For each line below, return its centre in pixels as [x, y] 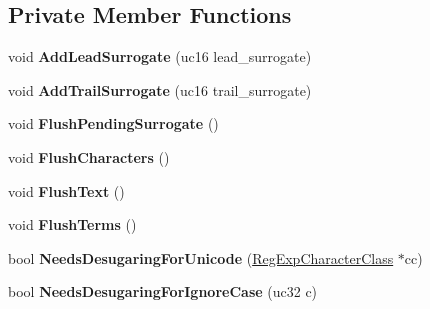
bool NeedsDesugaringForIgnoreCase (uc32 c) [163, 291]
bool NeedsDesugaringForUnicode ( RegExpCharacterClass [201, 257]
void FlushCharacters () [89, 156]
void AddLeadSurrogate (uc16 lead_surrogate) [160, 56]
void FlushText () [66, 190]
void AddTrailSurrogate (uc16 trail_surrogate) [160, 89]
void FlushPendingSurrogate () [113, 123]
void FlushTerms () [72, 224]
